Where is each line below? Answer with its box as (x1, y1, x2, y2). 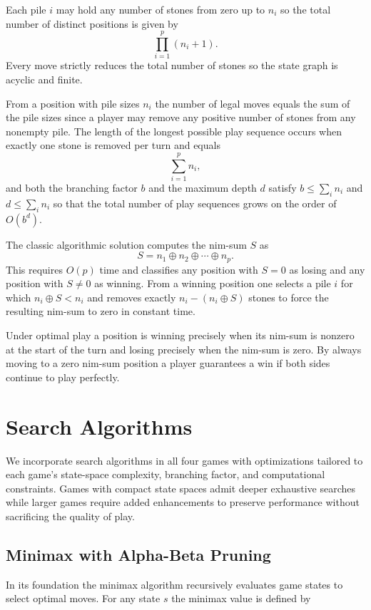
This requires (6, 262, 63, 276)
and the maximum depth (148, 180, 257, 195)
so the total (280, 2, 331, 16)
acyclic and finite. (6, 71, 83, 86)
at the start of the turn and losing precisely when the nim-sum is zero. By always (6, 341, 362, 356)
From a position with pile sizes (6, 95, 140, 110)
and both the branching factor (6, 180, 138, 195)
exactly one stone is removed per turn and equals (6, 138, 220, 152)
